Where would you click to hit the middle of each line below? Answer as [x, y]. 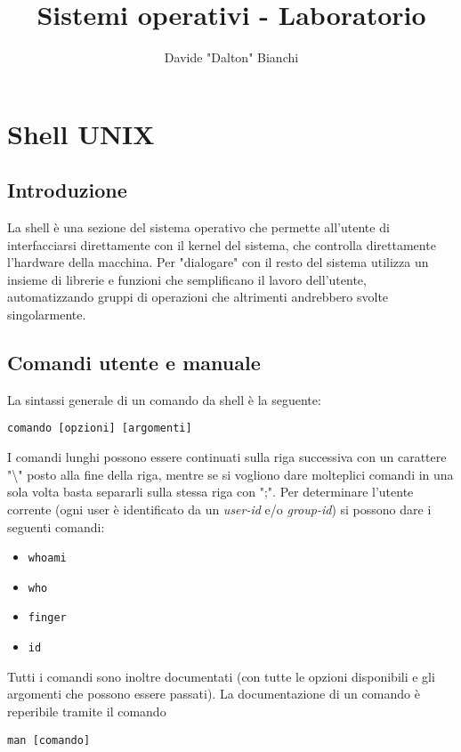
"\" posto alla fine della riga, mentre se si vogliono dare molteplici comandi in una [230, 474]
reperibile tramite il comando [87, 711]
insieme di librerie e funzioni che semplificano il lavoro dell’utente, [187, 279]
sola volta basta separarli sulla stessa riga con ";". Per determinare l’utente [210, 492]
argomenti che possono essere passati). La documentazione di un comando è [214, 694]
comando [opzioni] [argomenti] [100, 429]
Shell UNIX [81, 133]
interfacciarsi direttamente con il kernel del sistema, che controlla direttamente [222, 244]
